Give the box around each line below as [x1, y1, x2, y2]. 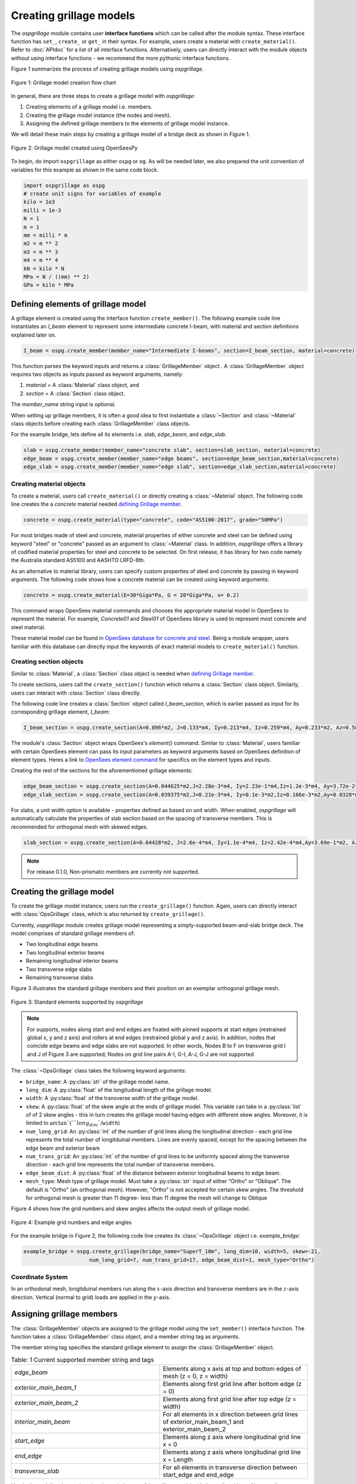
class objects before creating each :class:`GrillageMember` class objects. [11, 420, 190, 427]
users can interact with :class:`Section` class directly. [11, 689, 141, 696]
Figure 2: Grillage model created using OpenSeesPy [11, 144, 138, 151]
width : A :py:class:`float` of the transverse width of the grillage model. [26, 1095, 199, 1102]
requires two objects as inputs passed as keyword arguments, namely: [11, 370, 183, 378]
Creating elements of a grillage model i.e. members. [26, 103, 152, 110]
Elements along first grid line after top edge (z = [163, 1395, 297, 1403]
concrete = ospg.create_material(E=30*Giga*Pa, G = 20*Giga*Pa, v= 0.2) [23, 592, 240, 599]
